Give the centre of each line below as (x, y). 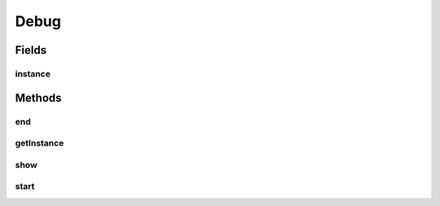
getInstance (40, 143)
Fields (31, 50)
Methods (38, 98)
